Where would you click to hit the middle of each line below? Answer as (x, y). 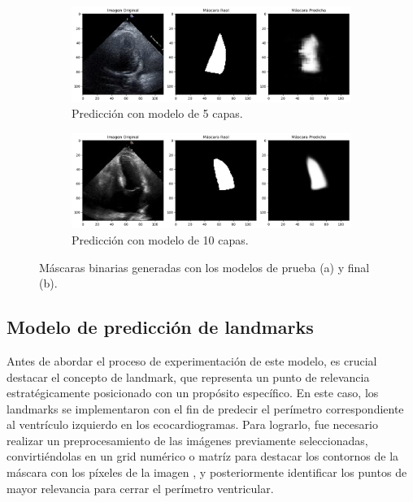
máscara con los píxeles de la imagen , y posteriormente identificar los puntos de (207, 472)
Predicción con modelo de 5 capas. (157, 113)
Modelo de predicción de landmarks (160, 327)
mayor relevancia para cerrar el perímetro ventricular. (140, 488)
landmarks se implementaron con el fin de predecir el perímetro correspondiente (205, 408)
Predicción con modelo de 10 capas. (160, 239)
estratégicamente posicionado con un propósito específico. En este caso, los (193, 393)
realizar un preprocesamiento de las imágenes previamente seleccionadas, (187, 440)
